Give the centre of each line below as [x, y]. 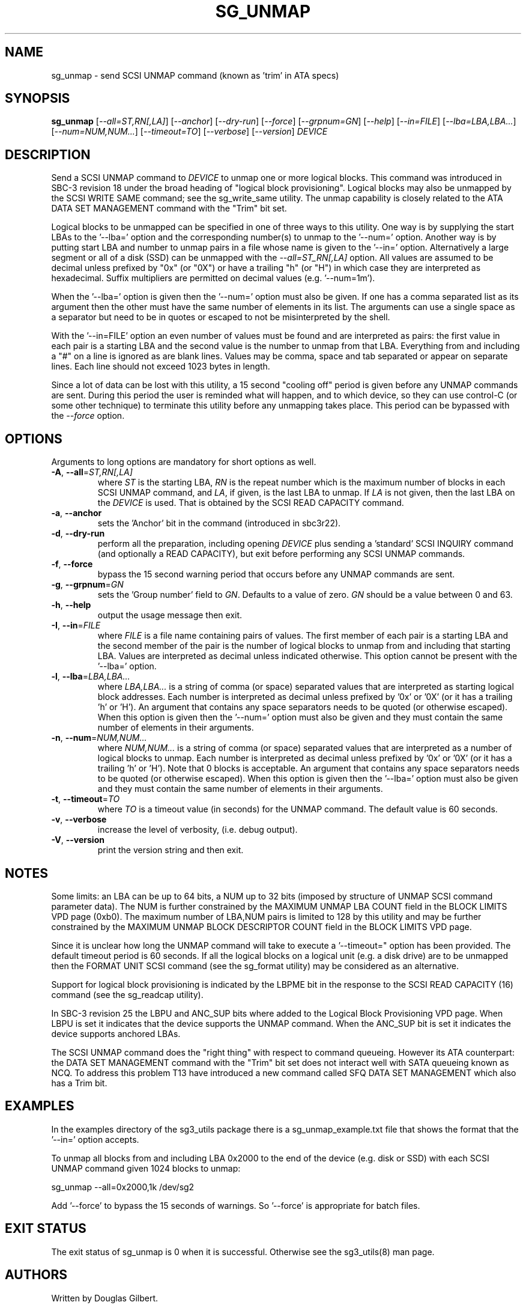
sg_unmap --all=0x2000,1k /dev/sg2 [123, 1187]
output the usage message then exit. [170, 615]
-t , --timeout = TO [86, 799]
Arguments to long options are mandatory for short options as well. [184, 462]
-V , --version [78, 840]
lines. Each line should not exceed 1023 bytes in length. [161, 367]
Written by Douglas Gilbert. [105, 1298]
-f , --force [72, 564]
